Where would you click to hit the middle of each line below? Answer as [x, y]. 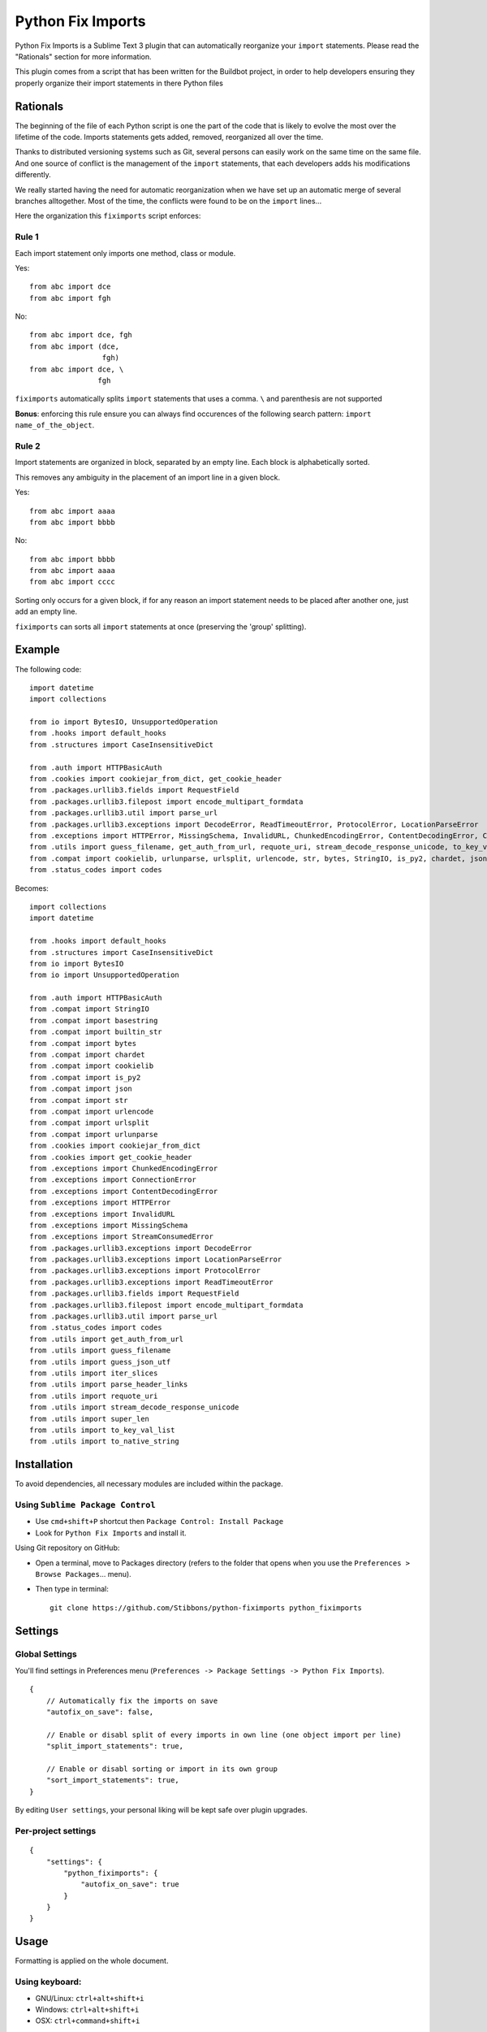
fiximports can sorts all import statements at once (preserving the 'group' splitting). [161, 627]
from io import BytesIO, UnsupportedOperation [124, 722]
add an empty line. [46, 612]
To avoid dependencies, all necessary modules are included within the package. [149, 1484]
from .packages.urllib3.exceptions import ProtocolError [145, 1271]
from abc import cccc [72, 582]
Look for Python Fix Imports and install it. [111, 1533]
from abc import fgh [70, 298]
